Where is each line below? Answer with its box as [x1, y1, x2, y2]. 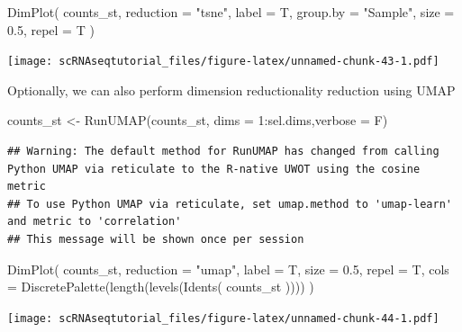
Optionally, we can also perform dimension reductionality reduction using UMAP [7, 80, 456, 99]
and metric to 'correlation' [7, 215, 182, 229]
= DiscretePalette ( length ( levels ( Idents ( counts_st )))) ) [7, 277, 314, 296]
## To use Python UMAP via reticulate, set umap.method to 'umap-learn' [7, 197, 452, 211]
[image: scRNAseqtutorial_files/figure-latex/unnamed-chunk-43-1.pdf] [7, 55, 439, 68]
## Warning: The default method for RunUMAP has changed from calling [7, 145, 439, 158]
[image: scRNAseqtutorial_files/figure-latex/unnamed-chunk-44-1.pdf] [7, 311, 439, 325]
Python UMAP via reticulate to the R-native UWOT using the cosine [7, 162, 421, 175]
